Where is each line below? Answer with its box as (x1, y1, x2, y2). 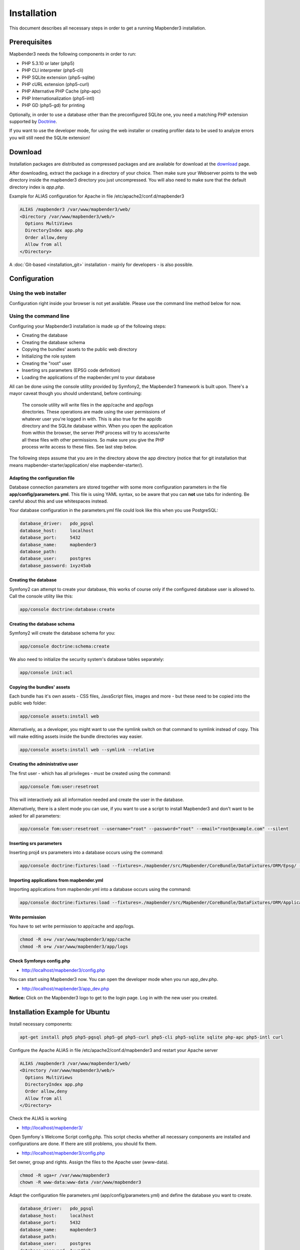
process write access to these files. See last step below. (21, 444, 137, 450)
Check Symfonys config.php (9, 958, 70, 964)
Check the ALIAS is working (9, 1115, 67, 1121)
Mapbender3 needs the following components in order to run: (9, 51, 136, 57)
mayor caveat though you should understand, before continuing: (9, 390, 142, 396)
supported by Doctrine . (9, 118, 57, 124)
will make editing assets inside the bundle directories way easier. (9, 733, 143, 739)
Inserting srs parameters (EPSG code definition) (21, 367, 120, 373)
